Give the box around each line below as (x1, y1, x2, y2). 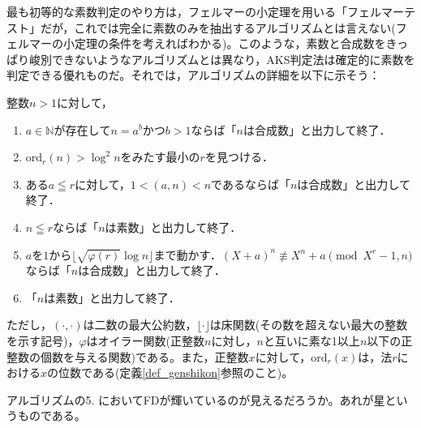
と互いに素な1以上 (263, 332, 360, 349)
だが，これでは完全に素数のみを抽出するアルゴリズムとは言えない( (40, 19, 396, 36)
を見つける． (204, 148, 273, 165)
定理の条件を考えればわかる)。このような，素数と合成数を (74, 35, 386, 52)
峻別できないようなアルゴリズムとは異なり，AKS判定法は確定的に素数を (28, 50, 415, 67)
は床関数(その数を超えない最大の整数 (209, 316, 408, 333)
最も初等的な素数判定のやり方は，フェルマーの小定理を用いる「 (6, 3, 347, 19)
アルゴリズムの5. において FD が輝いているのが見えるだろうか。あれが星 (6, 391, 385, 408)
